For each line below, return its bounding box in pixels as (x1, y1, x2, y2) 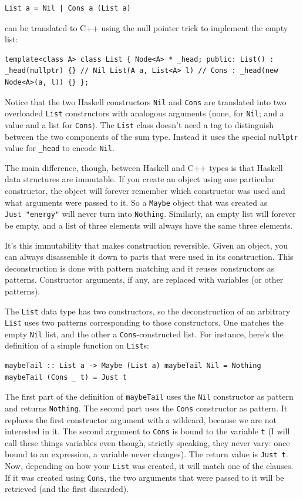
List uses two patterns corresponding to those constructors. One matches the (5, 316, 284, 329)
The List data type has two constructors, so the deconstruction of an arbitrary (5, 304, 291, 317)
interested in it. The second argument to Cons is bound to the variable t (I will (5, 425, 290, 437)
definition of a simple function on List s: (5, 339, 149, 351)
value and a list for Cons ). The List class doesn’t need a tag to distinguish (5, 118, 274, 130)
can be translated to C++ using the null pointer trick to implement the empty (5, 21, 288, 34)
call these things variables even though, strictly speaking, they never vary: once (5, 436, 290, 448)
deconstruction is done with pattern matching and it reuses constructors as (5, 262, 275, 274)
